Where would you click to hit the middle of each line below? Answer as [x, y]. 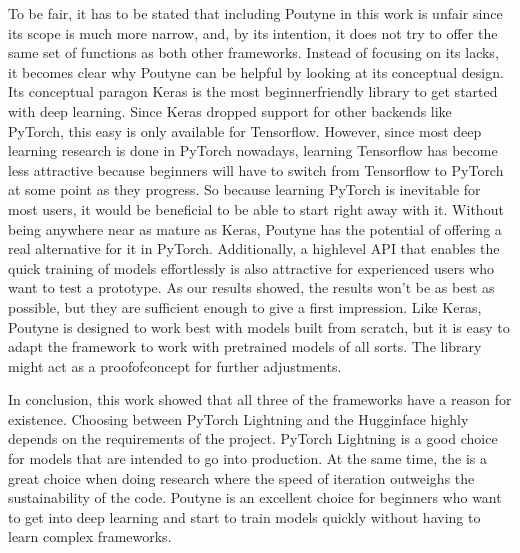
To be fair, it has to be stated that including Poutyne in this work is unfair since [255, 13]
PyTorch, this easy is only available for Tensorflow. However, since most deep [245, 130]
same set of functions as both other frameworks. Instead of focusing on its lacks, [253, 52]
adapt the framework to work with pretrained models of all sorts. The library [245, 346]
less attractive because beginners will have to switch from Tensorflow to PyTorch [256, 169]
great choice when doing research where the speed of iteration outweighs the [241, 477]
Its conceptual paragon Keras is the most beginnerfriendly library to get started [253, 91]
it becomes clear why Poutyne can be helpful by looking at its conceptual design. [256, 71]
